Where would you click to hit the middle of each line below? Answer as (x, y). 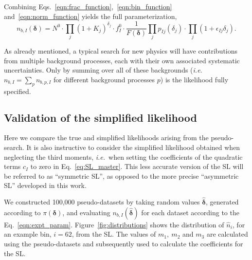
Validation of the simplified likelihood (100, 117)
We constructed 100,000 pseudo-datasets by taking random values (102, 202)
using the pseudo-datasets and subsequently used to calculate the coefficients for (124, 243)
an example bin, (28, 234)
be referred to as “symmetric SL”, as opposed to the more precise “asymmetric (121, 176)
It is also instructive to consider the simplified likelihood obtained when (133, 147)
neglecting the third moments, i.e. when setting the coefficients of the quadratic (123, 157)
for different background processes (104, 79)
